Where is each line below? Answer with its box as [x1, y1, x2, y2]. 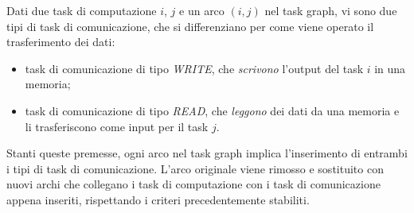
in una [374, 60, 406, 76]
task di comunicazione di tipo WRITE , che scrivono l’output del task [25, 60, 364, 76]
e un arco [179, 2, 225, 18]
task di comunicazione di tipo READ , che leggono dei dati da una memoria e [25, 102, 400, 118]
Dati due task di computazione [6, 2, 157, 18]
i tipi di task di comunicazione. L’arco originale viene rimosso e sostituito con [6, 160, 384, 176]
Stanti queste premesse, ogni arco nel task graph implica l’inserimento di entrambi [6, 145, 408, 161]
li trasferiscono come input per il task [25, 118, 209, 134]
